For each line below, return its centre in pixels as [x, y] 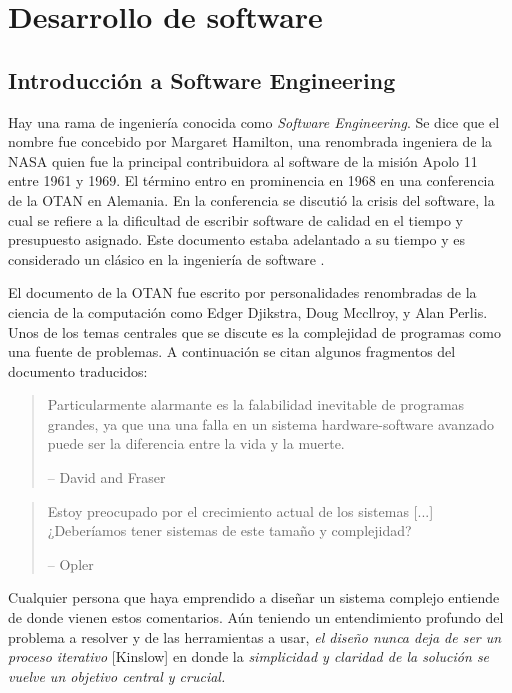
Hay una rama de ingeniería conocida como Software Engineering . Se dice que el [254, 121]
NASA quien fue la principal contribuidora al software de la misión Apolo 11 [243, 160]
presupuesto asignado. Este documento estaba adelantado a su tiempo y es [236, 239]
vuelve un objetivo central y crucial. [117, 675]
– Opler [70, 563]
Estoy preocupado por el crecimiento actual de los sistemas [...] [240, 510]
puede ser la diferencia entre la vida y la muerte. [196, 443]
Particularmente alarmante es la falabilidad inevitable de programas [256, 404]
